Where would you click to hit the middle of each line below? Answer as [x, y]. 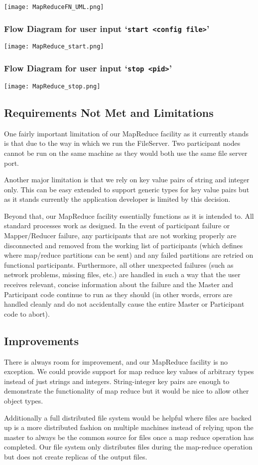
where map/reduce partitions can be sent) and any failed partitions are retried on [129, 255]
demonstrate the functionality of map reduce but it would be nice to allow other [127, 391]
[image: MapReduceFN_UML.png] [54, 7]
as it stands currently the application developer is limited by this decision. [117, 199]
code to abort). [27, 313]
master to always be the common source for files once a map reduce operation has [129, 437]
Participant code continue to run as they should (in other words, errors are [118, 294]
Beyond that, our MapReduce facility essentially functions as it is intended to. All [129, 216]
